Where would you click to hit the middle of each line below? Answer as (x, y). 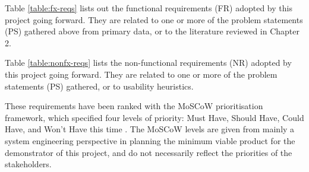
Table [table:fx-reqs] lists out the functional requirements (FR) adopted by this (149, 8)
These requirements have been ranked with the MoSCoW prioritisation (134, 106)
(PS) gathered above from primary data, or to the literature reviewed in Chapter (152, 31)
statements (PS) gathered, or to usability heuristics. (99, 86)
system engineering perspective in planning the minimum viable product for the (150, 140)
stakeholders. (28, 164)
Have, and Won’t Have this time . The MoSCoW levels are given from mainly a (150, 129)
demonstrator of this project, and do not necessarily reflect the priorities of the (149, 152)
